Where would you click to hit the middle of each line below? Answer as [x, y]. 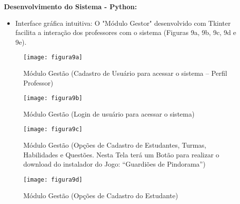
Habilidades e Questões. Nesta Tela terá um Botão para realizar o [121, 154]
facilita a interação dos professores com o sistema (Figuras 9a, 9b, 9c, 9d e [126, 32]
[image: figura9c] [53, 129]
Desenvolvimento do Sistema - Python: [70, 6]
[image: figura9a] [53, 58]
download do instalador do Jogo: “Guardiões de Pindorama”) [114, 164]
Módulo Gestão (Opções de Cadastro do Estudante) [101, 195]
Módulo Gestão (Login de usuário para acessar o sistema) [109, 113]
